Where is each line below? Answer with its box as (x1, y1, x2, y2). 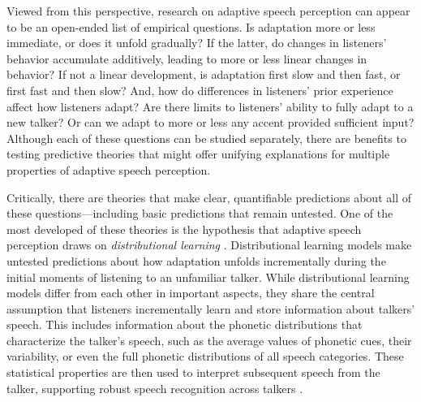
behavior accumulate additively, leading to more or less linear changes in (6, 50, 367, 67)
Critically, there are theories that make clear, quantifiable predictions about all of (6, 188, 411, 205)
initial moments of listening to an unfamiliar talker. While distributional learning (6, 268, 410, 285)
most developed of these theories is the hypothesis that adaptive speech (6, 220, 362, 237)
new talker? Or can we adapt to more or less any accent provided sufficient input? (6, 114, 415, 131)
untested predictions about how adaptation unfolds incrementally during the (6, 252, 386, 269)
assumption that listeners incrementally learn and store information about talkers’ (6, 300, 415, 317)
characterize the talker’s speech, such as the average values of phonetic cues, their (6, 331, 412, 348)
